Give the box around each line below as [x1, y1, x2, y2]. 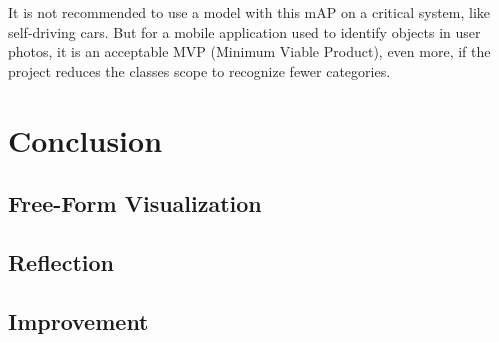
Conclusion [8, 119, 163, 160]
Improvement [8, 305, 149, 336]
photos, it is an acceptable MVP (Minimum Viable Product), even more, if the [8, 41, 491, 62]
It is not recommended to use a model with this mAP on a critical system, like [8, 2, 491, 22]
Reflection [8, 246, 114, 277]
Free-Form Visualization [8, 188, 262, 219]
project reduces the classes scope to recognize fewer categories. [8, 60, 391, 81]
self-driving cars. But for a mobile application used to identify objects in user [8, 21, 481, 42]
